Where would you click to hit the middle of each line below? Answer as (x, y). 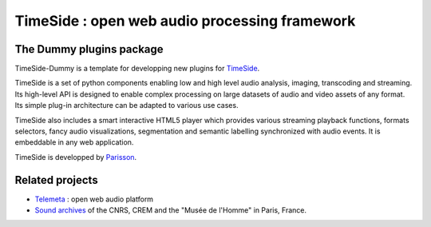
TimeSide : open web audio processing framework (185, 21)
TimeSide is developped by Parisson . (76, 157)
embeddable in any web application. (74, 142)
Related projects (57, 180)
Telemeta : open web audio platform (94, 199)
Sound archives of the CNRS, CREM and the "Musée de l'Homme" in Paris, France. (171, 210)
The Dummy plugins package (89, 49)
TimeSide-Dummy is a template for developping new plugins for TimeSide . (137, 69)
